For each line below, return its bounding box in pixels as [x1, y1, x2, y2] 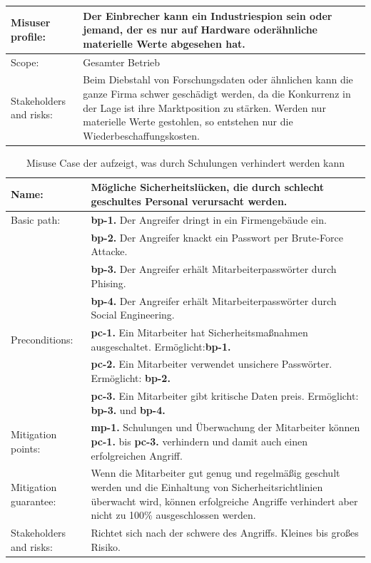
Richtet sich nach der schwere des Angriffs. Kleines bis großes [91, 525, 359, 539]
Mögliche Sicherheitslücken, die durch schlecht [91, 180, 324, 195]
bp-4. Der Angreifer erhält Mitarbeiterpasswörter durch [91, 293, 337, 308]
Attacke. [91, 244, 128, 259]
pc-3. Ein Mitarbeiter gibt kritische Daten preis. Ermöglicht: [91, 388, 359, 403]
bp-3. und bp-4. [91, 402, 166, 417]
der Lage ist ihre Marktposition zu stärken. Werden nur [83, 100, 326, 115]
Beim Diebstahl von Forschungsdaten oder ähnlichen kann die [83, 72, 353, 87]
